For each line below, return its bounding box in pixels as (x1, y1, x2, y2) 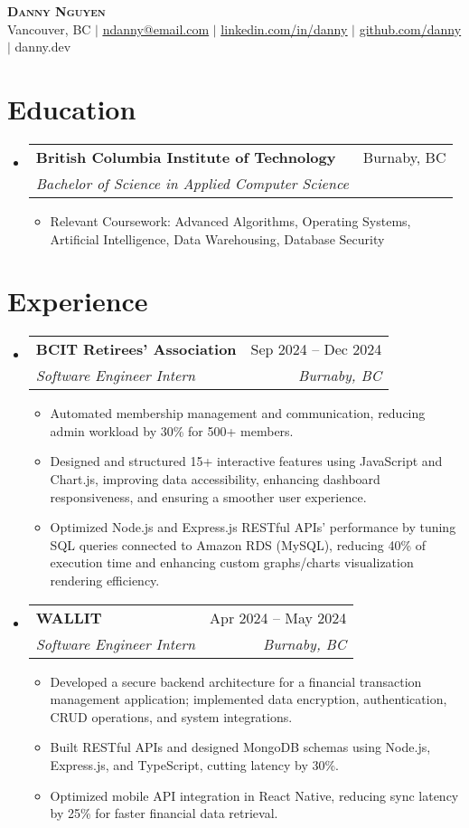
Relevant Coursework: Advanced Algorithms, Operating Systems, (50, 211, 411, 230)
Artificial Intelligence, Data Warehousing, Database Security (50, 229, 385, 248)
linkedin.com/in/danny (220, 19, 348, 38)
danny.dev (14, 37, 71, 56)
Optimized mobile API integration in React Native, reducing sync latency (50, 785, 459, 804)
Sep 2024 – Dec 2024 (250, 338, 382, 360)
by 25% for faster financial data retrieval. (50, 804, 278, 823)
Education (7, 90, 136, 127)
